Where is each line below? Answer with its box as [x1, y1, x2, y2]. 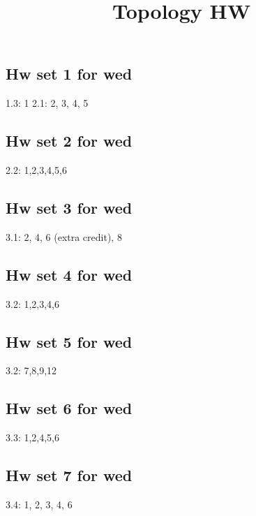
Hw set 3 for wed [6, 196, 133, 218]
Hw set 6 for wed [6, 397, 133, 419]
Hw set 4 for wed [6, 263, 133, 285]
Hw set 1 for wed [6, 63, 133, 84]
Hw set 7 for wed [6, 464, 133, 486]
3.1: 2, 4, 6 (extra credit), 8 [6, 229, 122, 244]
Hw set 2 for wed [6, 130, 133, 152]
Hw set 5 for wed [6, 330, 133, 352]
